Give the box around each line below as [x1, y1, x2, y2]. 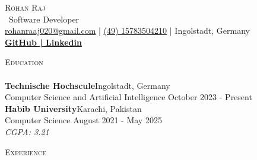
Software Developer [9, 12, 80, 25]
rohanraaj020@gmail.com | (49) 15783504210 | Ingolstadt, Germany [5, 24, 250, 37]
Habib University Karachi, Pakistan [5, 102, 142, 114]
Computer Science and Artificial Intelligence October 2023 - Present [5, 91, 252, 103]
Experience [5, 145, 46, 158]
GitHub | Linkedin [5, 36, 82, 48]
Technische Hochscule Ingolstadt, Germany [5, 79, 170, 91]
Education [5, 56, 43, 68]
